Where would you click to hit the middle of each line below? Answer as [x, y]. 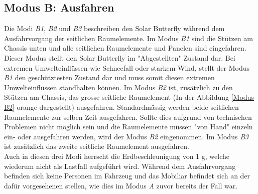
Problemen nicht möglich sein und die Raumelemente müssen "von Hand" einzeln [128, 127]
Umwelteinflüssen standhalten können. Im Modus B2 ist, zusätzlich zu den [118, 87]
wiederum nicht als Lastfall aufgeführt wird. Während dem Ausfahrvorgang [120, 166]
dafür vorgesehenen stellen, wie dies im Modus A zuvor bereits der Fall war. [121, 185]
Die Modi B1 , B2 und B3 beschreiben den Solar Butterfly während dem [114, 28]
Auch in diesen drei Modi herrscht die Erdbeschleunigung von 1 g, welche [117, 156]
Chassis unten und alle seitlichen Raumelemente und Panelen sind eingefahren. [125, 48]
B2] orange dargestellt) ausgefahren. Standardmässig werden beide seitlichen [121, 107]
